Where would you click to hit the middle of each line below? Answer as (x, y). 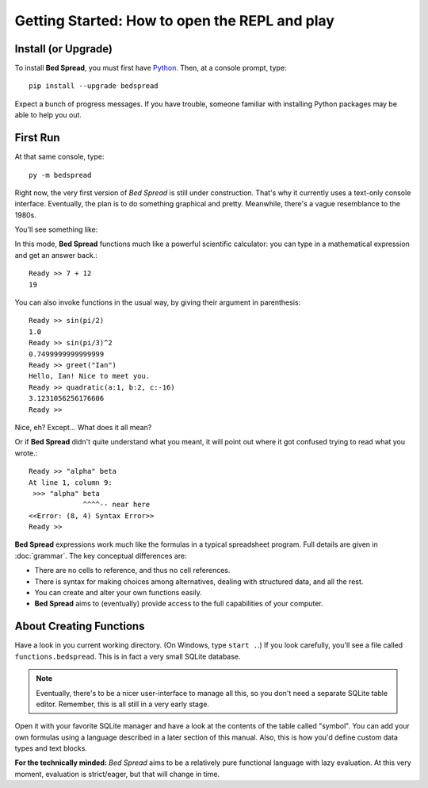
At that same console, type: (59, 157)
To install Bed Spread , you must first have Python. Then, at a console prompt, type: (151, 68)
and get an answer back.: (56, 255)
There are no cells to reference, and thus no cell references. (132, 571)
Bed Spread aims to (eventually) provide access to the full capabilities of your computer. (179, 604)
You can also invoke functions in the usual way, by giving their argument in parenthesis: (158, 302)
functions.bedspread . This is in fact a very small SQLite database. (128, 656)
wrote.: (26, 453)
